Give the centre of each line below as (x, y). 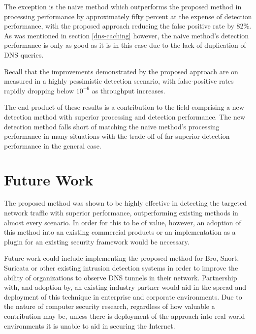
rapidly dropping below (39, 90)
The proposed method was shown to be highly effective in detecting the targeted (125, 203)
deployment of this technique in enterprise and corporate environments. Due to (123, 296)
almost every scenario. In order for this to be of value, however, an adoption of (123, 222)
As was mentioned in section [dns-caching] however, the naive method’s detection (126, 35)
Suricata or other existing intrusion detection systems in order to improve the (121, 268)
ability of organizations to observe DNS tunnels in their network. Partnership (121, 277)
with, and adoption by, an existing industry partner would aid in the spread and (125, 287)
